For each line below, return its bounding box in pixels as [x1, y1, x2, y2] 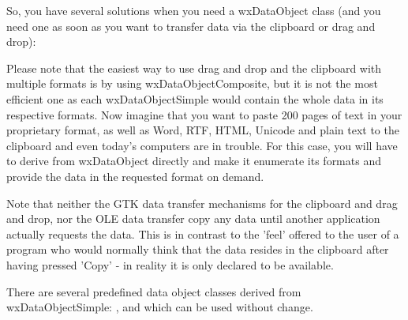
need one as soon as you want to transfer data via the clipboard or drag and [6, 17, 376, 34]
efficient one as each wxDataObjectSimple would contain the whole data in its [6, 90, 384, 107]
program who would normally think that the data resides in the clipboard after [6, 241, 389, 258]
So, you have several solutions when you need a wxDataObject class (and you [6, 2, 381, 18]
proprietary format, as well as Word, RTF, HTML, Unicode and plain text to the [6, 122, 399, 138]
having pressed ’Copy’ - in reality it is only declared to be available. [6, 256, 334, 273]
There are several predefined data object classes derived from [6, 283, 301, 299]
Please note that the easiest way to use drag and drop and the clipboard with [6, 59, 382, 76]
